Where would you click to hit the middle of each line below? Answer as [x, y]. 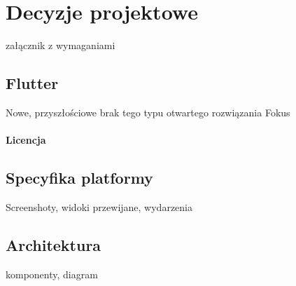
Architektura [54, 244]
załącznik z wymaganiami [61, 45]
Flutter [32, 83]
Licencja [26, 140]
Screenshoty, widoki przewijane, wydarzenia [99, 206]
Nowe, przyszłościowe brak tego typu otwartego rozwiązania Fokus [148, 112]
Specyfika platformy [79, 178]
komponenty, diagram [52, 274]
